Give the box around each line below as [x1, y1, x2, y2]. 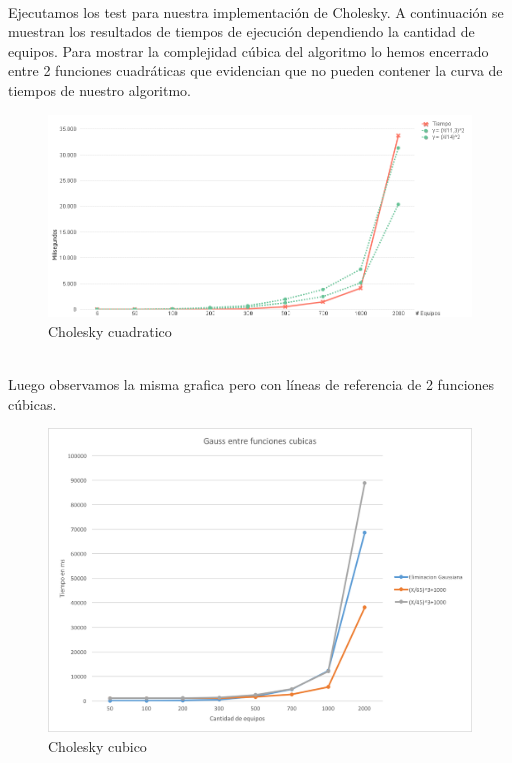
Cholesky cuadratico [48, 321, 172, 342]
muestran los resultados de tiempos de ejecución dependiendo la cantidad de [8, 21, 475, 42]
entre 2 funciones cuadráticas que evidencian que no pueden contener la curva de [8, 60, 503, 81]
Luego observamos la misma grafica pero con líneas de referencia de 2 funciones [8, 374, 495, 395]
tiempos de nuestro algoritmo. [8, 79, 192, 100]
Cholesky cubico [48, 735, 147, 756]
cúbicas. [8, 393, 57, 414]
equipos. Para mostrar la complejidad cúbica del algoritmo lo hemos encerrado [8, 40, 489, 61]
